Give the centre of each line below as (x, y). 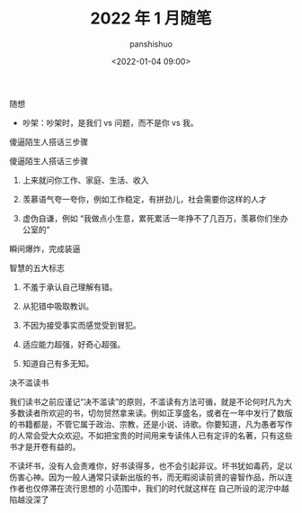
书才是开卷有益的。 (45, 446)
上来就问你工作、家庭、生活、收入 (85, 180)
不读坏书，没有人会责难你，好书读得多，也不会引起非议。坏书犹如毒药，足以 (151, 465)
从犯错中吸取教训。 (58, 306)
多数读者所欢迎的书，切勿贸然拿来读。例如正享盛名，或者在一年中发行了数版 (151, 413)
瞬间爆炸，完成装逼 (45, 248)
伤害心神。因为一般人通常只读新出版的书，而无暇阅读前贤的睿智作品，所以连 (151, 477)
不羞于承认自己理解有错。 (70, 287)
